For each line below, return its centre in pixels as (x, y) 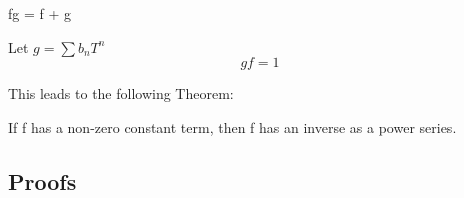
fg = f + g (39, 13)
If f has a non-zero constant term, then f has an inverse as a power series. (232, 126)
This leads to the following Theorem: (121, 93)
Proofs (42, 180)
